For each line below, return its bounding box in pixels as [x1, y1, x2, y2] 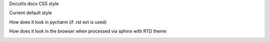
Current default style [9, 10, 52, 16]
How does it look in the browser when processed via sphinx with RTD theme [9, 28, 167, 34]
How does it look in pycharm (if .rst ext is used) [9, 19, 107, 25]
